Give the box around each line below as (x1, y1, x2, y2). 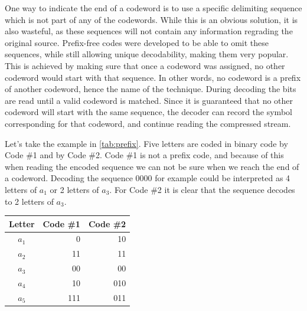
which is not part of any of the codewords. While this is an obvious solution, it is (5, 13, 298, 25)
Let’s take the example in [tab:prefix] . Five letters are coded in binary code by (5, 137, 288, 149)
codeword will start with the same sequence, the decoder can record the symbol (5, 106, 292, 118)
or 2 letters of (50, 183, 99, 195)
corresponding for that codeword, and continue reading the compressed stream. (5, 117, 291, 129)
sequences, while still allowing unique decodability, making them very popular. (5, 48, 289, 60)
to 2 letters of (5, 195, 54, 207)
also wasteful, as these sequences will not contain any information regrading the (5, 25, 293, 37)
